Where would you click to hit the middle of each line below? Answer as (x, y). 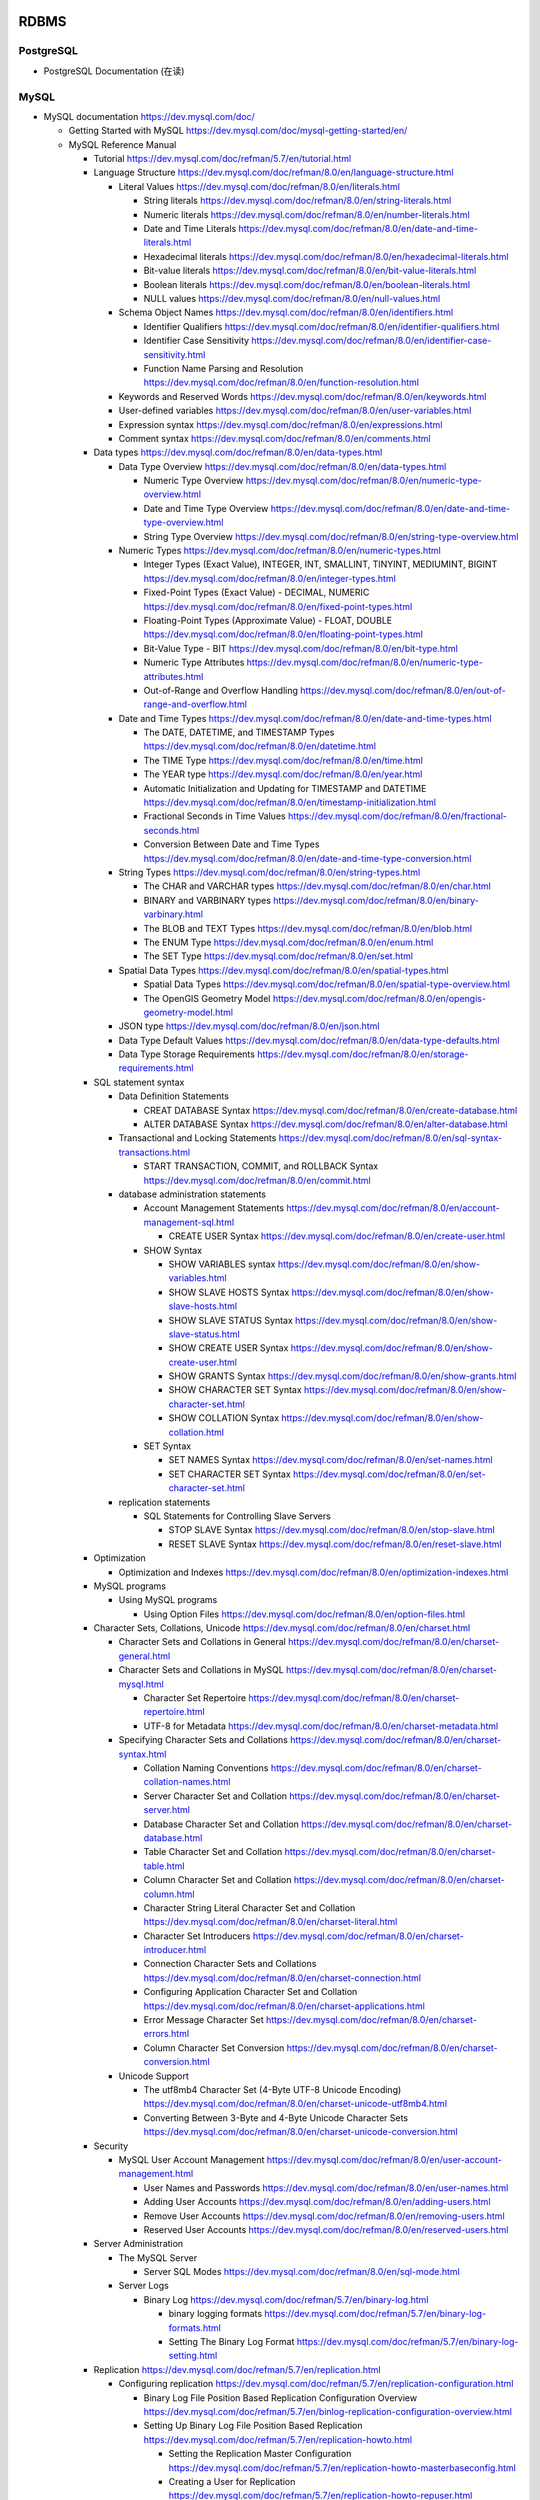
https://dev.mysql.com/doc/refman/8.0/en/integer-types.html (270, 578)
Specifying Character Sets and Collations (203, 1740)
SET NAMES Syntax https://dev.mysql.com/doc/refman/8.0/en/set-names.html (331, 1460)
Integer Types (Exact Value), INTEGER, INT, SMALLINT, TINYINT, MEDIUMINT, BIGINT (320, 564)
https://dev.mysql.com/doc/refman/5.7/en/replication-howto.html (278, 2439)
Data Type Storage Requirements (186, 1054)
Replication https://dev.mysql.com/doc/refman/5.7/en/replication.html (237, 2369)
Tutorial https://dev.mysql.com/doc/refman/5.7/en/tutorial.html (222, 159)
